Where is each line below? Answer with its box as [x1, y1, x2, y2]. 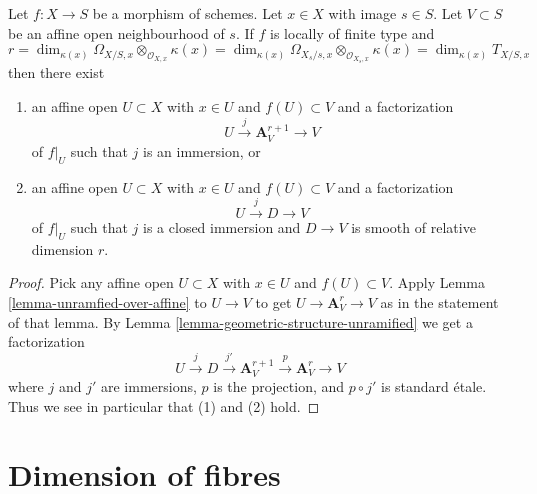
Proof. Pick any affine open [8, 272, 174, 293]
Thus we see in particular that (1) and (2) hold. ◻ [8, 395, 320, 416]
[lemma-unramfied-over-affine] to [8, 291, 207, 312]
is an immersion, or [143, 140, 261, 161]
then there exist [8, 62, 105, 83]
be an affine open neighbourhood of [8, 22, 225, 43]
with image [328, 3, 397, 23]
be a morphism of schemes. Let [92, 3, 283, 23]
